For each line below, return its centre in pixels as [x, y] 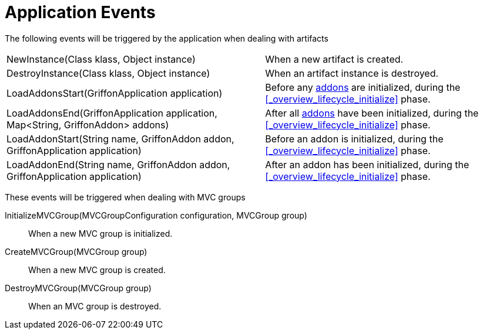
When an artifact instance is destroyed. [352, 73]
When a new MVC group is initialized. [100, 233]
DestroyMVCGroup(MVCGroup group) [78, 288]
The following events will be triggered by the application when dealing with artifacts [167, 38]
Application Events [80, 12]
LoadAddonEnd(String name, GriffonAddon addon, [118, 164]
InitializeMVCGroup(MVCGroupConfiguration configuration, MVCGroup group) [156, 215]
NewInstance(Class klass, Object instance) [101, 59]
